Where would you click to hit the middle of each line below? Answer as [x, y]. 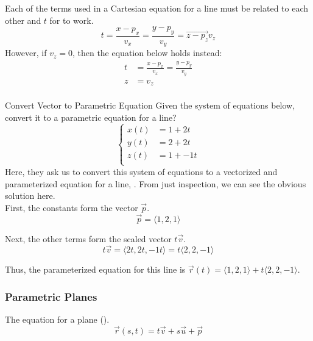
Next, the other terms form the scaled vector [88, 238]
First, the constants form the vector [72, 207]
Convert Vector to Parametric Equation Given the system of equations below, [150, 105]
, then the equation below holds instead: [147, 53]
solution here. [30, 196]
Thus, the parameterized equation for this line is [95, 269]
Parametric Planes [51, 296]
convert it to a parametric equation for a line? [91, 117]
